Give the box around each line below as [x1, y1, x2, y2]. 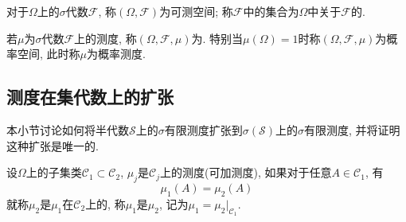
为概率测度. [87, 45, 146, 62]
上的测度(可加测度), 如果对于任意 [159, 164, 332, 181]
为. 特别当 [191, 29, 244, 46]
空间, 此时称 [17, 45, 80, 62]
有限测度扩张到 [164, 121, 243, 138]
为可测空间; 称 [159, 3, 233, 19]
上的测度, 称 [74, 29, 137, 46]
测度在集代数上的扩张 [6, 84, 174, 109]
